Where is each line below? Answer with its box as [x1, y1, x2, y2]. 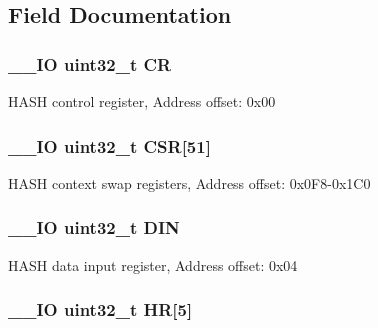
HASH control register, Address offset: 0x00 [8, 91, 276, 111]
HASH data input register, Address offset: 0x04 [8, 254, 298, 275]
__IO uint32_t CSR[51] [8, 133, 211, 158]
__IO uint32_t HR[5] [8, 297, 193, 322]
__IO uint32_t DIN [8, 215, 180, 240]
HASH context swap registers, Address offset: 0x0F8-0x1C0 [8, 172, 371, 193]
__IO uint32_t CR [8, 51, 172, 76]
